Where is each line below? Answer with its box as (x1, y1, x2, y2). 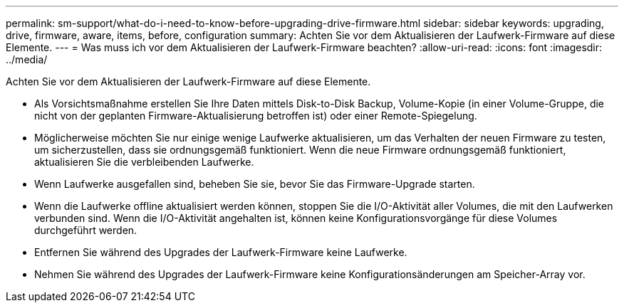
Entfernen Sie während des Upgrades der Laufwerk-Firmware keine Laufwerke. (34, 246, 407, 258)
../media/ (6, 53, 48, 65)
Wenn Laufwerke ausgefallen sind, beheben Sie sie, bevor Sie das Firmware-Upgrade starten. (34, 178, 475, 190)
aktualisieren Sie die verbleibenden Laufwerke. (34, 156, 254, 168)
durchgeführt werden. (34, 224, 137, 236)
